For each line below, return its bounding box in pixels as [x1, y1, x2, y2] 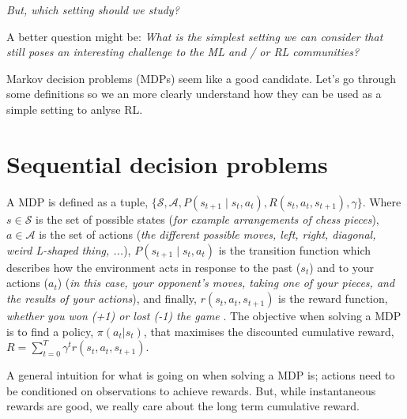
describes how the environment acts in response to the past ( [6, 259, 301, 275]
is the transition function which [218, 241, 371, 258]
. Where [362, 193, 401, 209]
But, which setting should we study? [6, 2, 179, 17]
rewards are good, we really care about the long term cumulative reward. [6, 398, 360, 414]
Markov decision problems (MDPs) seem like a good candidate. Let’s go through [6, 70, 397, 86]
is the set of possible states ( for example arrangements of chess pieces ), [36, 210, 379, 227]
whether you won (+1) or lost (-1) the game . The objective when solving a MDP [6, 308, 401, 324]
